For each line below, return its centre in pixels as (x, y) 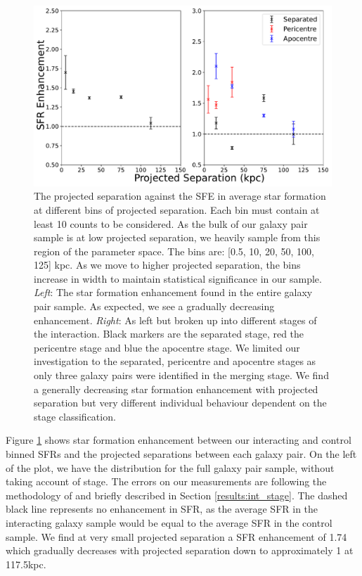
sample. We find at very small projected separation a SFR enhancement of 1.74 (176, 536)
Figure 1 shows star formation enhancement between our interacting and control (179, 440)
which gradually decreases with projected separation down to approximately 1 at (180, 550)
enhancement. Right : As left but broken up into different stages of (175, 320)
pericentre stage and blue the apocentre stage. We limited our (167, 347)
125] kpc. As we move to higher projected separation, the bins (167, 265)
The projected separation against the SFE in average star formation (180, 196)
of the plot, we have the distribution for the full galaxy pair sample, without (170, 467)
